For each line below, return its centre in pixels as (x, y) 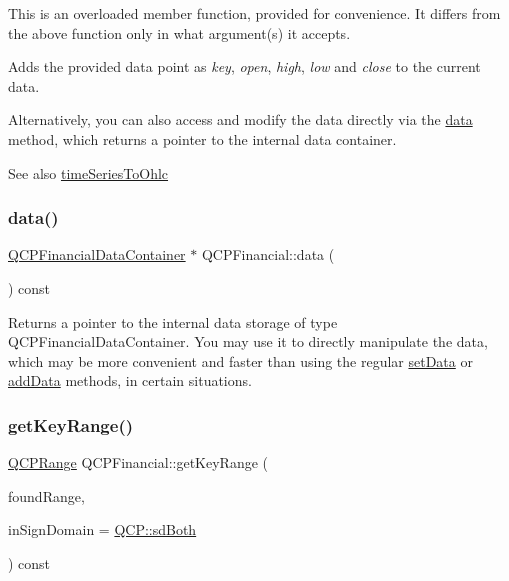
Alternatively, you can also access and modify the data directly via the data (240, 119)
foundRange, (46, 495)
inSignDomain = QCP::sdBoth (102, 529)
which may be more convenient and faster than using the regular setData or (240, 360)
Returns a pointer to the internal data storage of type (173, 321)
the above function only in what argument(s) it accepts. (179, 32)
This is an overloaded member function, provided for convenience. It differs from (254, 13)
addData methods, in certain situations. (130, 380)
